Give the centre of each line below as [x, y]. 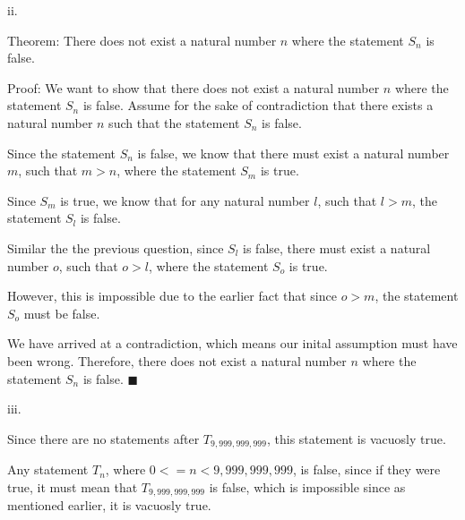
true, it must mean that [73, 486]
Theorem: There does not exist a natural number [142, 40]
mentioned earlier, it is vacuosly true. [109, 505]
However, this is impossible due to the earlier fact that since [172, 296]
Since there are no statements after [103, 438]
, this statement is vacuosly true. [356, 438]
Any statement [48, 469]
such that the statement [174, 122]
